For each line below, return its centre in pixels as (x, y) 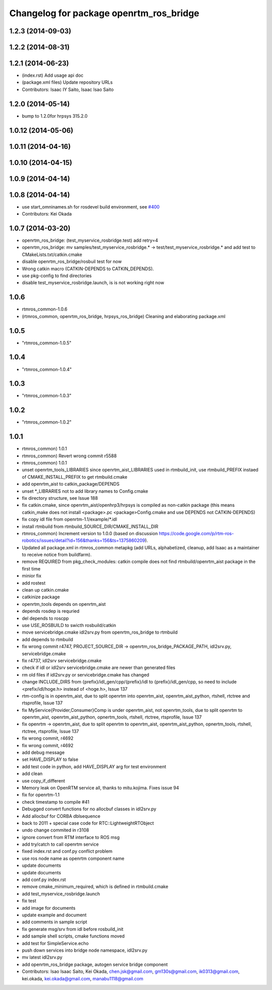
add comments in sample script (55, 922)
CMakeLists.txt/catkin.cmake (52, 254)
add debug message (43, 753)
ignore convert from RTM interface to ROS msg (71, 837)
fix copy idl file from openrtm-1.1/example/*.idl (70, 519)
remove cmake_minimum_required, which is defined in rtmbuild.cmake (95, 887)
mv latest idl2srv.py (42, 957)
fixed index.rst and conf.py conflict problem (67, 851)
